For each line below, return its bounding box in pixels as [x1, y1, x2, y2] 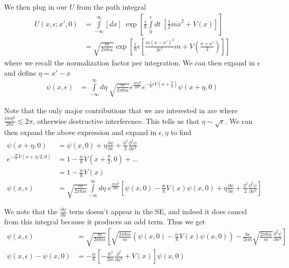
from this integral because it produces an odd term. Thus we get [4, 216, 206, 227]
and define [4, 67, 37, 78]
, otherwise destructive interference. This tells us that [33, 115, 199, 126]
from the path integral [76, 2, 146, 12]
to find [170, 127, 191, 138]
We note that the [4, 206, 57, 217]
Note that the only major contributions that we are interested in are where [4, 105, 238, 116]
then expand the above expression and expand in [4, 127, 157, 138]
